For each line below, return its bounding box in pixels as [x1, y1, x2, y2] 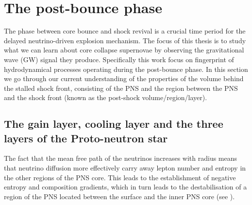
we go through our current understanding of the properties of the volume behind [4, 73, 244, 84]
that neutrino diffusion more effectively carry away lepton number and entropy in [4, 163, 246, 173]
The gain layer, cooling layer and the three [4, 116, 223, 131]
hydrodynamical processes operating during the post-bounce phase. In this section [4, 64, 248, 74]
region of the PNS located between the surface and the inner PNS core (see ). [4, 191, 235, 201]
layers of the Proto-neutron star [4, 130, 168, 145]
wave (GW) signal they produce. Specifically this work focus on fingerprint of [4, 54, 234, 64]
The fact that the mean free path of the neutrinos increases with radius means [4, 153, 237, 163]
